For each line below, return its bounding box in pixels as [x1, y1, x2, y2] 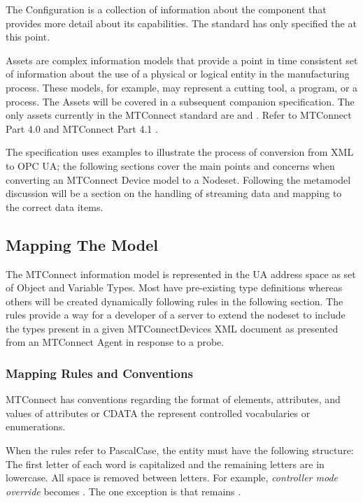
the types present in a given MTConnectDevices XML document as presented [6, 321, 339, 335]
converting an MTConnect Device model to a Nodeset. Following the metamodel [6, 172, 351, 187]
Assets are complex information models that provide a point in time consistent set [6, 52, 358, 67]
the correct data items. [6, 199, 104, 214]
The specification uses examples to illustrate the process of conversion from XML [6, 145, 354, 159]
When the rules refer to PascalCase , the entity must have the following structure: [6, 443, 354, 458]
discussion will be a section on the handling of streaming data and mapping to [6, 186, 342, 201]
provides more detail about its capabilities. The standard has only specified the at [6, 15, 357, 30]
